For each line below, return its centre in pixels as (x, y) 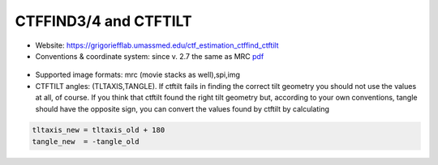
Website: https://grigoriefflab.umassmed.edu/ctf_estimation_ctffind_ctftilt (157, 45)
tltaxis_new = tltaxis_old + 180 (99, 130)
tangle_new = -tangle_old (86, 141)
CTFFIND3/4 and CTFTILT (103, 21)
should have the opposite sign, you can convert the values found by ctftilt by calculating (182, 108)
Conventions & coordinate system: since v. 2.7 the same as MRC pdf (150, 56)
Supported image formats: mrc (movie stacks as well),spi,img (138, 75)
